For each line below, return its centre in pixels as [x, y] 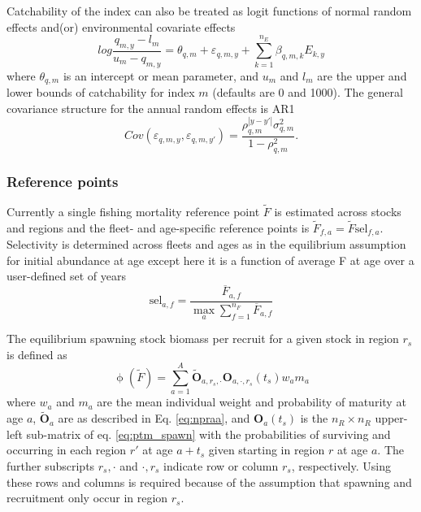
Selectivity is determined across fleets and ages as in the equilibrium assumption [206, 244]
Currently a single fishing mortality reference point [133, 212]
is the [314, 418]
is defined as [37, 354]
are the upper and [362, 75]
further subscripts [51, 465]
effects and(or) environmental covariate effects [121, 26]
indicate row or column [221, 465]
